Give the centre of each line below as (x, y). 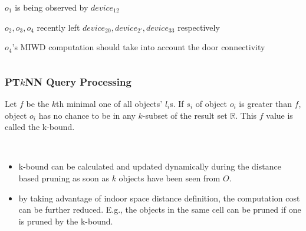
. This (246, 115)
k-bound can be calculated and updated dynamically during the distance (150, 166)
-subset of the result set (185, 115)
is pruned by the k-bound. (66, 221)
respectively (199, 27)
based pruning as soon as (64, 178)
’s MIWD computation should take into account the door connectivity (139, 47)
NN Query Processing (78, 81)
